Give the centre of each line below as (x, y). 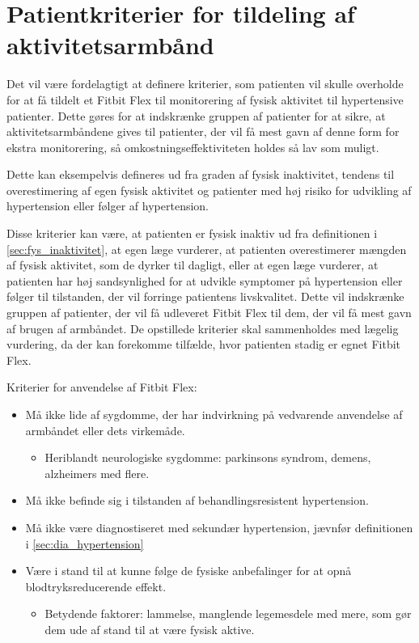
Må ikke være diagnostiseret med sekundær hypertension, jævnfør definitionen (219, 527)
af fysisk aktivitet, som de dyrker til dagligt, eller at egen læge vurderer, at (193, 265)
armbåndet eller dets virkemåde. (105, 430)
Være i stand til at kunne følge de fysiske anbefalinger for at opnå (188, 571)
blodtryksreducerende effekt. (96, 586)
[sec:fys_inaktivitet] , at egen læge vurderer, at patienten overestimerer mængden (207, 249)
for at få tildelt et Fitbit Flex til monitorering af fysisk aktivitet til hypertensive (205, 99)
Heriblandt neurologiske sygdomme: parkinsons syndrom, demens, (208, 457)
